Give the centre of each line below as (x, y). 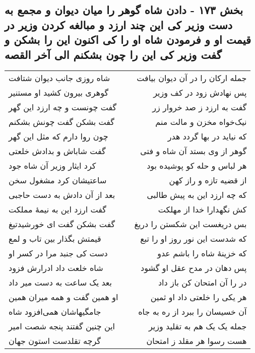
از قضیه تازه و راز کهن (208, 180)
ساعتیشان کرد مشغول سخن (58, 180)
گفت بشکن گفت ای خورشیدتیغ (62, 224)
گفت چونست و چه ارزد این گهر (63, 107)
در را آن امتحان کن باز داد (202, 283)
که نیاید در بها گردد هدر (207, 136)
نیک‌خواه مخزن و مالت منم (201, 122)
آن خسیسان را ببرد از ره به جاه (193, 312)
